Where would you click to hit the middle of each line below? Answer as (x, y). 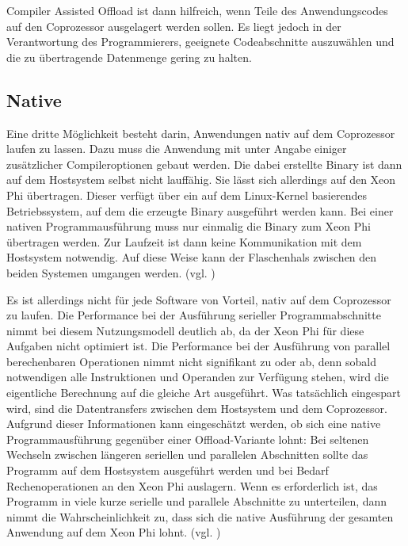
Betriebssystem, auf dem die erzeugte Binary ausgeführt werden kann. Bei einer (200, 210)
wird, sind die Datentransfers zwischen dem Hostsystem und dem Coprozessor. (197, 408)
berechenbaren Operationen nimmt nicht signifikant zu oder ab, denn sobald (192, 361)
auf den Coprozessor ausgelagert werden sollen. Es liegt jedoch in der (174, 26)
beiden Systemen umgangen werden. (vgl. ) (111, 272)
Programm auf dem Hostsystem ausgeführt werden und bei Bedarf (168, 470)
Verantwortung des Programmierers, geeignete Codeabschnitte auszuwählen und (200, 42)
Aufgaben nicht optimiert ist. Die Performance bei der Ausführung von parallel (198, 346)
